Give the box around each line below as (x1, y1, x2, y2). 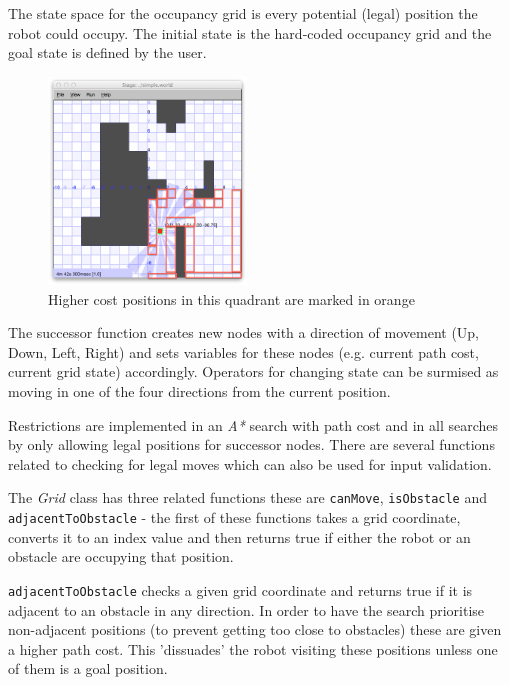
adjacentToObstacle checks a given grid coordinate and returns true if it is (8, 579, 473, 600)
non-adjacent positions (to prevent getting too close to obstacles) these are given (8, 619, 502, 640)
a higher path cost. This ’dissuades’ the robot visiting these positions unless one (8, 638, 498, 659)
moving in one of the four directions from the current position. (8, 381, 391, 402)
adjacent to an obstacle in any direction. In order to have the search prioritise (8, 599, 485, 620)
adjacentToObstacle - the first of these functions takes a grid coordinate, (8, 507, 461, 528)
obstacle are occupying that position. (8, 546, 234, 567)
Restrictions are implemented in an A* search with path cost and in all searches (8, 414, 499, 435)
